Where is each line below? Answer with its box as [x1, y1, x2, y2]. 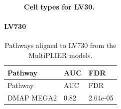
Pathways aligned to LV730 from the [4, 40, 117, 50]
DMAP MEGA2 [7, 92, 57, 103]
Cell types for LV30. [24, 1, 95, 11]
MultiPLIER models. [28, 49, 93, 60]
